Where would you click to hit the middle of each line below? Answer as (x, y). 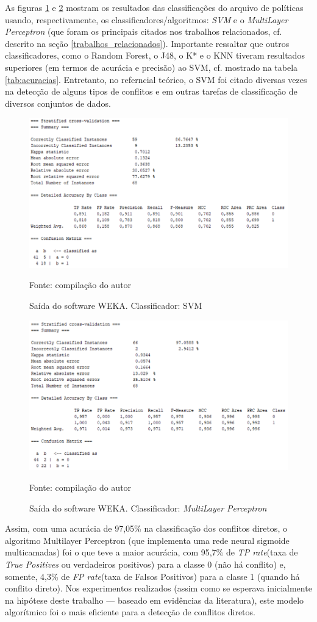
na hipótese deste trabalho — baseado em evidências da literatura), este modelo (155, 600)
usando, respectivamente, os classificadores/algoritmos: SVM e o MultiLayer (147, 19)
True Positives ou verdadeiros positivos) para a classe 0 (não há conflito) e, (145, 564)
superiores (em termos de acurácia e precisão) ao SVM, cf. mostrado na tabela (151, 67)
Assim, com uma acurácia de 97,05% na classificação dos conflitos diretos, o (146, 528)
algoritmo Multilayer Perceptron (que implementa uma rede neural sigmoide (147, 540)
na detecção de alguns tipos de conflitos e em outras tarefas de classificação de (151, 91)
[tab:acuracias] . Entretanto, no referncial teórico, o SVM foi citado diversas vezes (156, 79)
